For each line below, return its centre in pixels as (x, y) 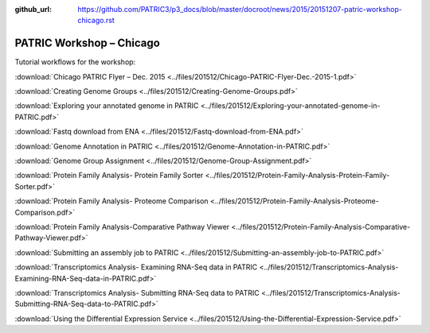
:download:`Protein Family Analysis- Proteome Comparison (111, 201)
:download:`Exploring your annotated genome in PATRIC (107, 106)
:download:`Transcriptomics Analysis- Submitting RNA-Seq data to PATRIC (137, 292)
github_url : (33, 9)
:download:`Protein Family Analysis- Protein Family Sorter (109, 176)
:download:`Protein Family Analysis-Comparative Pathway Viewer (122, 227)
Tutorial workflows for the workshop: (75, 62)
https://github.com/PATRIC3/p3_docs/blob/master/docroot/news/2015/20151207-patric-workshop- (240, 9)
